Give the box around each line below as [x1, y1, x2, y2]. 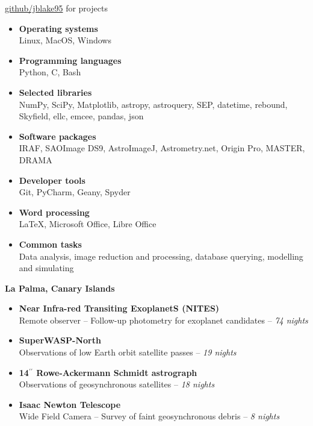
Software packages [19, 130, 96, 142]
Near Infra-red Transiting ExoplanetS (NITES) [19, 302, 220, 315]
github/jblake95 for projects [5, 2, 108, 14]
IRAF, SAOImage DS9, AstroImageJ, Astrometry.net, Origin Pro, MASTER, [19, 142, 305, 154]
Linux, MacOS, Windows [19, 34, 111, 46]
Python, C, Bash [19, 66, 81, 78]
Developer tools [19, 174, 85, 186]
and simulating [19, 262, 74, 274]
